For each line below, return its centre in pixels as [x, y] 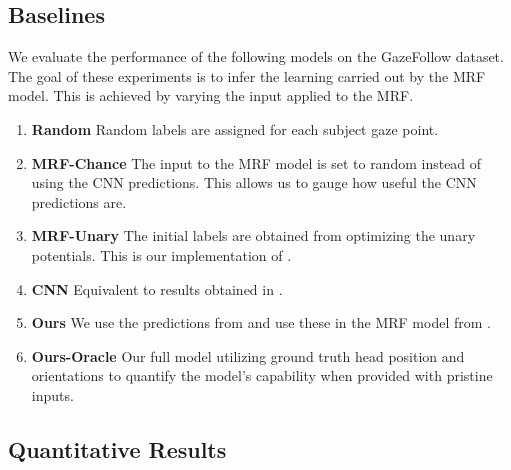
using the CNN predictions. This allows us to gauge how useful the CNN [254, 182]
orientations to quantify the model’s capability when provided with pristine [262, 375]
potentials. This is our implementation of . [161, 254]
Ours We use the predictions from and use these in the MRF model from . [261, 322]
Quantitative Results [117, 448]
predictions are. [79, 201]
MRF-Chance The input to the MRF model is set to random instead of [256, 162]
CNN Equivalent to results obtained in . [157, 288]
